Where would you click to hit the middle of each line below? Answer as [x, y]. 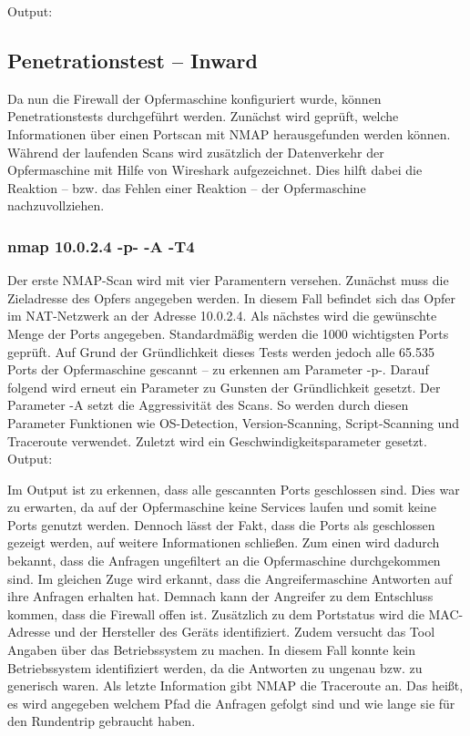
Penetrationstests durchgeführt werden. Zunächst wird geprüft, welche [203, 116]
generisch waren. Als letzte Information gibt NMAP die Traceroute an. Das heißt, [235, 685]
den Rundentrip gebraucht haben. [102, 721]
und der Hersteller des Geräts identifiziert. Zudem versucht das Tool [245, 632]
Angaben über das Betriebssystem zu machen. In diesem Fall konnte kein [212, 650]
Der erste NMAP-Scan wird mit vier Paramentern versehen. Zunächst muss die [228, 280]
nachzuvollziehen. [56, 205]
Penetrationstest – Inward [133, 60]
